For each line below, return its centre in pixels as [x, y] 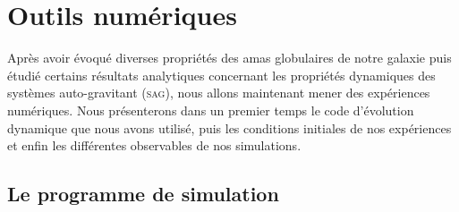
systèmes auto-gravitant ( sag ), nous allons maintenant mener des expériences [219, 93]
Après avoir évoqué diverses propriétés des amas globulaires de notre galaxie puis [229, 58]
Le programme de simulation [143, 194]
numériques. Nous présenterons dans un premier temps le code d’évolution [211, 110]
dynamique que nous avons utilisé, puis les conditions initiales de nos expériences [229, 127]
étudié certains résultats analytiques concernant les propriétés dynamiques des [221, 75]
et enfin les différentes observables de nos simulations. [154, 145]
